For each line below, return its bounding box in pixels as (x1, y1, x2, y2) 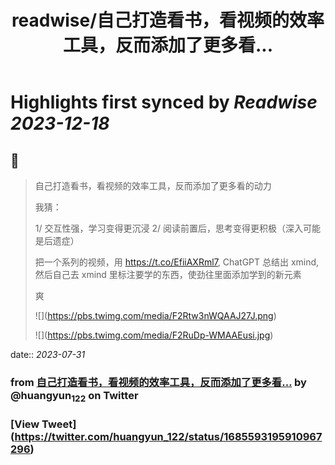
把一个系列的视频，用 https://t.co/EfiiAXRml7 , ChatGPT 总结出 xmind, (34, 256, 320, 268)
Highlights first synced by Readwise (10, 91, 318, 114)
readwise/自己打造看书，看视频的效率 (11, 9, 325, 32)
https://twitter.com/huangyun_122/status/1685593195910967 (14, 430, 323, 444)
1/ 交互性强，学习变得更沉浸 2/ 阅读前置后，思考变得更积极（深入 (34, 222, 303, 234)
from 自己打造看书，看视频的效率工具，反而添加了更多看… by (10, 375, 307, 389)
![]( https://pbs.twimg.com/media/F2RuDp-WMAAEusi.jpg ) (34, 329, 274, 341)
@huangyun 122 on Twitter (10, 388, 139, 405)
